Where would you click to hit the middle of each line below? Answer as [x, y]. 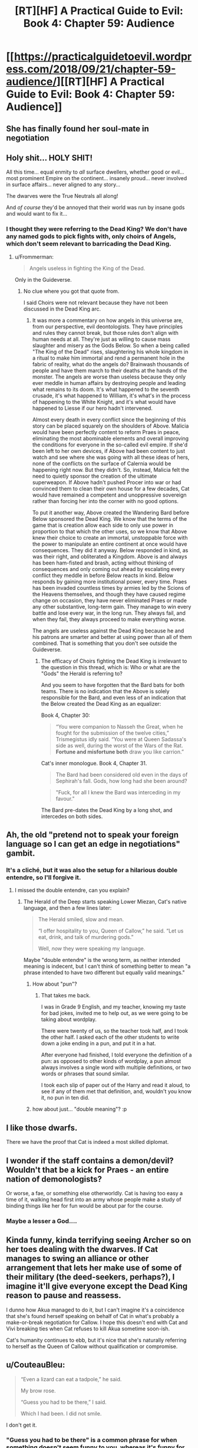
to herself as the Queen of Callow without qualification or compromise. [92, 1346]
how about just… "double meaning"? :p [80, 1109]
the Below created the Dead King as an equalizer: [101, 703]
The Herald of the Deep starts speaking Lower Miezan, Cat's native [105, 902]
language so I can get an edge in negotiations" [93, 844]
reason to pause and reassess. [64, 1295]
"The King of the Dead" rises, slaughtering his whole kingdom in [110, 351]
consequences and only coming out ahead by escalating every [108, 569]
